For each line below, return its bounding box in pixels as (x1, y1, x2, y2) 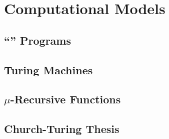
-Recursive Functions (10, 91, 121, 107)
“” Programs (4, 32, 71, 48)
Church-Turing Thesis (4, 121, 119, 136)
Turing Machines (4, 62, 93, 77)
